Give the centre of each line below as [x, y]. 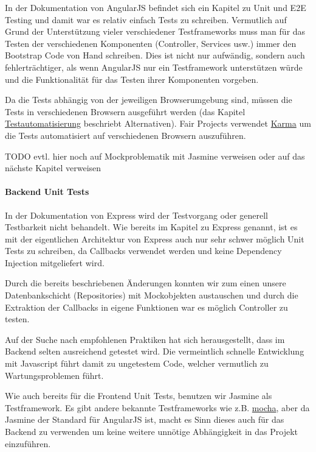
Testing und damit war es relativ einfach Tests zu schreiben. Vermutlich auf [146, 19]
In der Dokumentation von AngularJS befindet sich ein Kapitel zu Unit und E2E [156, 7]
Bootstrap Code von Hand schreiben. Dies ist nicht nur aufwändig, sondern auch [155, 55]
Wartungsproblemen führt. [54, 375]
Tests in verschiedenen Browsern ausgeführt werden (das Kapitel [125, 111]
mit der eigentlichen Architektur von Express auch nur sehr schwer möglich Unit [155, 238]
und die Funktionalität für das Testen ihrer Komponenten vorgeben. [132, 79]
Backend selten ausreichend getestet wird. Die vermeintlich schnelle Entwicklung [155, 351]
